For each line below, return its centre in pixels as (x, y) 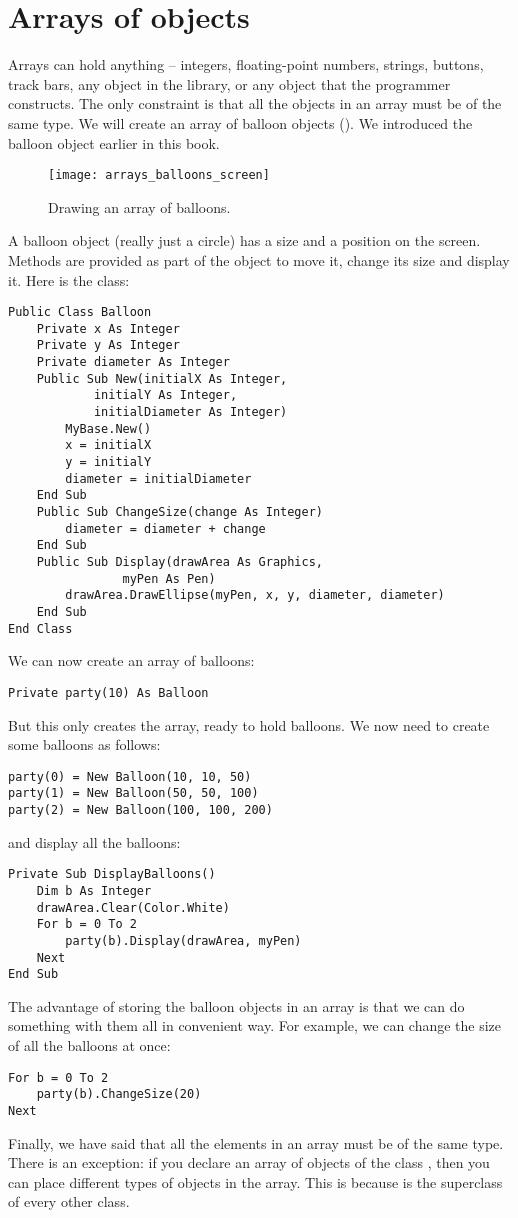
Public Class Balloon (80, 312)
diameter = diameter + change (165, 528)
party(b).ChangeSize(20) (119, 1094)
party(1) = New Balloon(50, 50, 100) (133, 793)
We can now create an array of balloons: (131, 660)
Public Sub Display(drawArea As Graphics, (179, 561)
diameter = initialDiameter (158, 478)
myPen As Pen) (169, 578)
